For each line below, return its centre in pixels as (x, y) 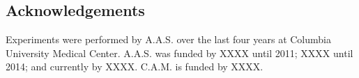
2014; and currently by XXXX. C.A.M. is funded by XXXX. (135, 67)
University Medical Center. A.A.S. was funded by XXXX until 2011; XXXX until (179, 53)
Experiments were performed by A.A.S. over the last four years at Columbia (168, 39)
